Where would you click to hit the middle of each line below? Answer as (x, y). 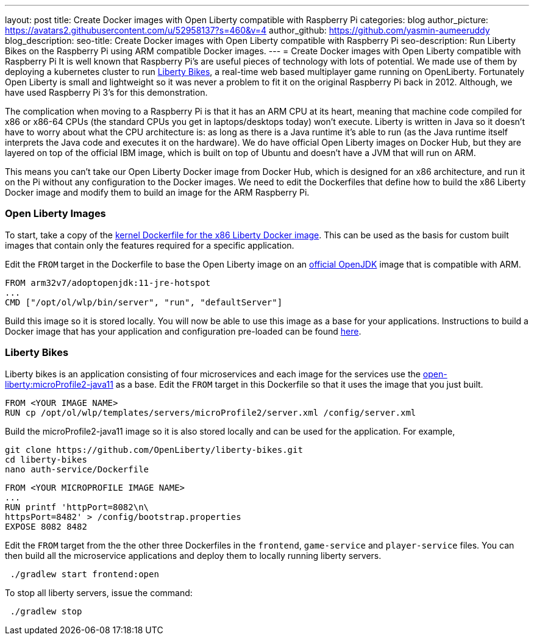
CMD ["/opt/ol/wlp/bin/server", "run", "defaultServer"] (144, 302)
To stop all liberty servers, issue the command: (99, 592)
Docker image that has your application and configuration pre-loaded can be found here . (183, 331)
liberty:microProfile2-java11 (59, 384)
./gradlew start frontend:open (84, 574)
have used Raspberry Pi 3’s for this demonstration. (106, 92)
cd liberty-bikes (46, 459)
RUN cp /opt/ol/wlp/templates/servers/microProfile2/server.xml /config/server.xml (211, 412)
